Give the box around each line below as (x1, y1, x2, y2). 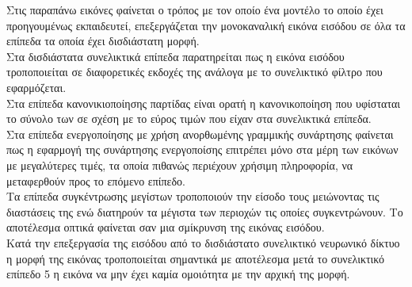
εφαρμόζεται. (6, 78, 67, 95)
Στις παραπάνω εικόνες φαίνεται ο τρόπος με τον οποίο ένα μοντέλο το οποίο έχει (6, 2, 383, 17)
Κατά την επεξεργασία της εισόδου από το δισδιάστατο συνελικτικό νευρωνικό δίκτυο (6, 234, 400, 251)
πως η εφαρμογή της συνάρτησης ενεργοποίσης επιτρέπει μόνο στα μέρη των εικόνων (6, 141, 399, 158)
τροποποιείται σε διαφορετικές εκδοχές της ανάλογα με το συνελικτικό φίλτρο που (6, 63, 383, 80)
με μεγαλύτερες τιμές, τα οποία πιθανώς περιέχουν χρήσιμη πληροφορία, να (6, 156, 353, 173)
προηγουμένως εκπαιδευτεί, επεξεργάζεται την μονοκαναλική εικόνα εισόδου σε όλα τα (6, 17, 406, 33)
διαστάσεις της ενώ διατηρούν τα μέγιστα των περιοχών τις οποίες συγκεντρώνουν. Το (6, 203, 403, 220)
